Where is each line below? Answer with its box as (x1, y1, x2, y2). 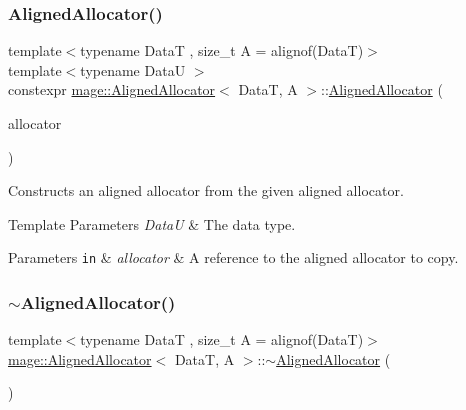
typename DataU (80, 59, 186, 80)
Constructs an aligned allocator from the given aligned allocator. (8, 180, 404, 201)
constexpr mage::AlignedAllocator (8, 79, 216, 100)
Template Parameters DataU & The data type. (8, 213, 296, 234)
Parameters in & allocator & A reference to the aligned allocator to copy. (8, 247, 459, 268)
